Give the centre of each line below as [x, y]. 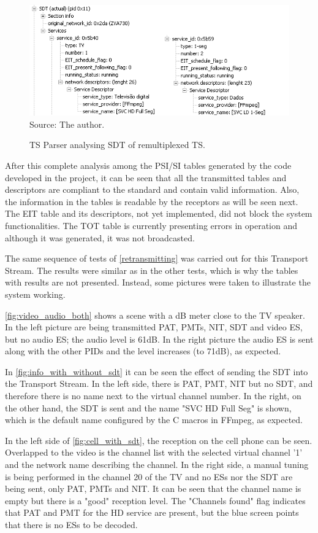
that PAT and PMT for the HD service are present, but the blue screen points [152, 512]
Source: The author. [67, 124]
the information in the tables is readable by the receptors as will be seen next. [152, 201]
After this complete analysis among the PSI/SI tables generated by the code [148, 165]
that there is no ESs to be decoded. [71, 525]
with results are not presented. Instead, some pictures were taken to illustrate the [158, 282]
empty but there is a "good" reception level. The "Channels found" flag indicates [155, 500]
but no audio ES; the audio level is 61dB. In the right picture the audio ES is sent [159, 339]
